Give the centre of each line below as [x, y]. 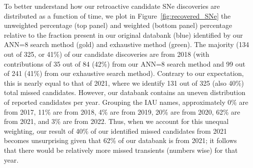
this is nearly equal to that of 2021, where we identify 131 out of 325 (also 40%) [124, 83]
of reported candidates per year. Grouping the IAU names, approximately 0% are [126, 102]
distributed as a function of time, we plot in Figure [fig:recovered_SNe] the [117, 15]
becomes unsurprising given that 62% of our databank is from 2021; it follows [121, 140]
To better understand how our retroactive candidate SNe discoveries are [112, 6]
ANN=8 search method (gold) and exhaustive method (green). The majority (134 [126, 44]
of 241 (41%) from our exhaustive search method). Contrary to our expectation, [124, 73]
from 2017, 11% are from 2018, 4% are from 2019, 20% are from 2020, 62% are [122, 111]
